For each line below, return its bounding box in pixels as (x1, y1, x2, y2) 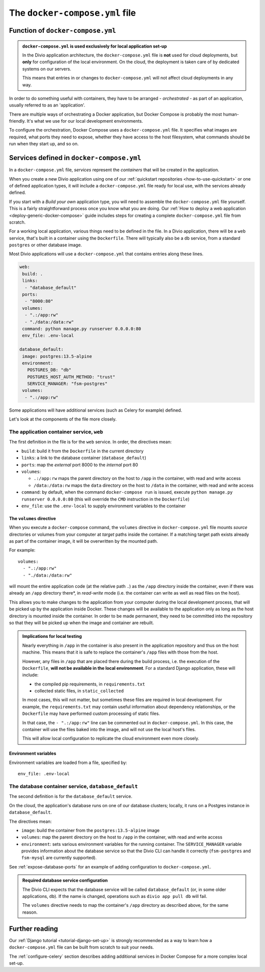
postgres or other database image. (9, 242, 82, 248)
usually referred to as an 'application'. (9, 102, 85, 108)
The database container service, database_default (9, 783, 138, 789)
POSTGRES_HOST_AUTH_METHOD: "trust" (27, 374, 115, 380)
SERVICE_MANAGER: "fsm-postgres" (27, 381, 108, 387)
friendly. (9, 118, 26, 124)
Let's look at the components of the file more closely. (9, 416, 117, 422)
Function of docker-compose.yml (9, 26, 116, 34)
